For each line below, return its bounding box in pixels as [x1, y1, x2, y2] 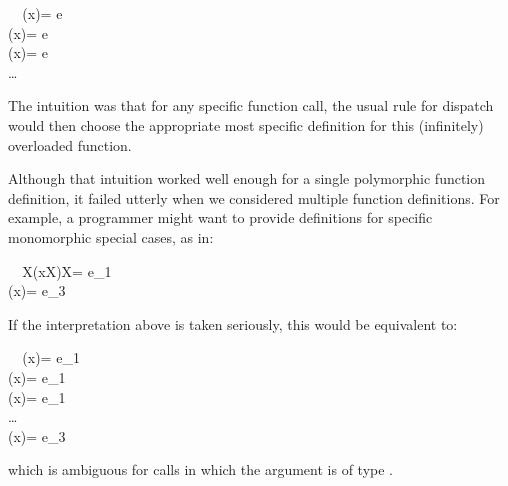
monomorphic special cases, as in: [8, 227, 214, 247]
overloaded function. [8, 134, 132, 155]
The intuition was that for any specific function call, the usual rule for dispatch [8, 95, 494, 116]
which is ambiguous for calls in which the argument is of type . [8, 459, 393, 480]
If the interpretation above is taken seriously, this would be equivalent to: [8, 313, 458, 334]
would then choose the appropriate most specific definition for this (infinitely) [8, 115, 484, 136]
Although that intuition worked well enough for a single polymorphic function [8, 168, 486, 189]
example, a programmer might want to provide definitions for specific [8, 207, 433, 228]
